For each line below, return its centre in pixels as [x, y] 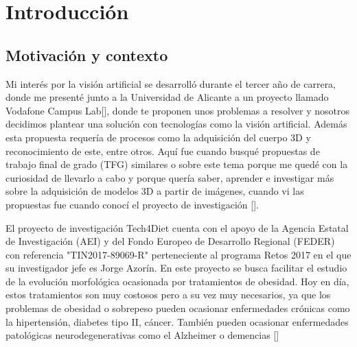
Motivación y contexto [87, 55]
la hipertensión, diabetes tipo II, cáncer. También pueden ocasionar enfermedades [177, 321]
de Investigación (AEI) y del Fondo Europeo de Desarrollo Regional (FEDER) [170, 241]
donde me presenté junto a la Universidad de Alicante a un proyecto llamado [167, 97]
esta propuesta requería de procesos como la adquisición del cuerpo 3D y [158, 137]
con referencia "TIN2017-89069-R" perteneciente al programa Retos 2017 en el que [178, 254]
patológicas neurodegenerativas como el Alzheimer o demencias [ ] [142, 335]
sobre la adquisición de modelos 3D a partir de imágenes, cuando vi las [155, 191]
